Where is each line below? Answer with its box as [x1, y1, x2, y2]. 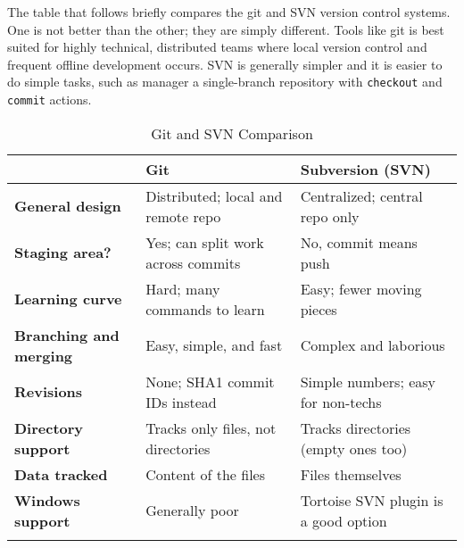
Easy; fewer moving [300, 278, 422, 299]
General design [14, 195, 121, 217]
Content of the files [145, 463, 266, 485]
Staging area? [14, 242, 112, 263]
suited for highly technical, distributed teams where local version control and [7, 37, 427, 56]
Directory [14, 417, 84, 438]
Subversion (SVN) [300, 158, 431, 179]
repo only [300, 205, 360, 227]
